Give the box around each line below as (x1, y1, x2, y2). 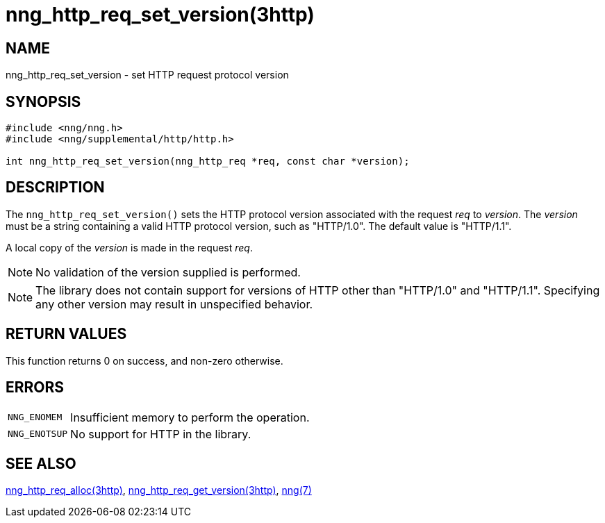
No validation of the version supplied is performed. (35, 265, 301, 279)
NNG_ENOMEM (8, 412, 63, 423)
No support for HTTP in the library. (70, 426, 251, 441)
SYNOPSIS (6, 92, 81, 110)
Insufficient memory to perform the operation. (70, 410, 310, 424)
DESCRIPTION (6, 179, 105, 197)
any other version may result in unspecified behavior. (35, 297, 313, 311)
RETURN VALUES (6, 325, 127, 343)
